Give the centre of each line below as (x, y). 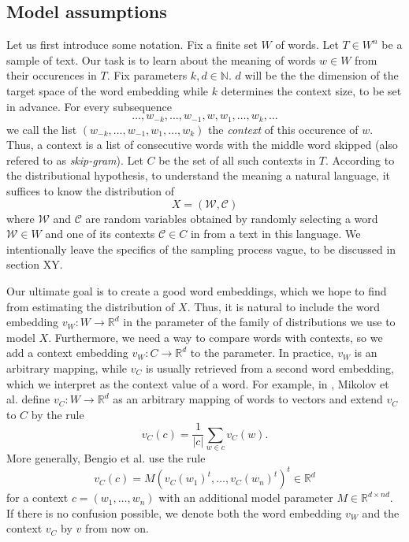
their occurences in (52, 75)
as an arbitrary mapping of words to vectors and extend (248, 399)
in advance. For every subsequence (89, 106)
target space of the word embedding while (108, 90)
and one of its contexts (100, 234)
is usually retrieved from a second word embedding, (270, 368)
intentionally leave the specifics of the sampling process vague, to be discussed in (201, 249)
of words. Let (307, 45)
